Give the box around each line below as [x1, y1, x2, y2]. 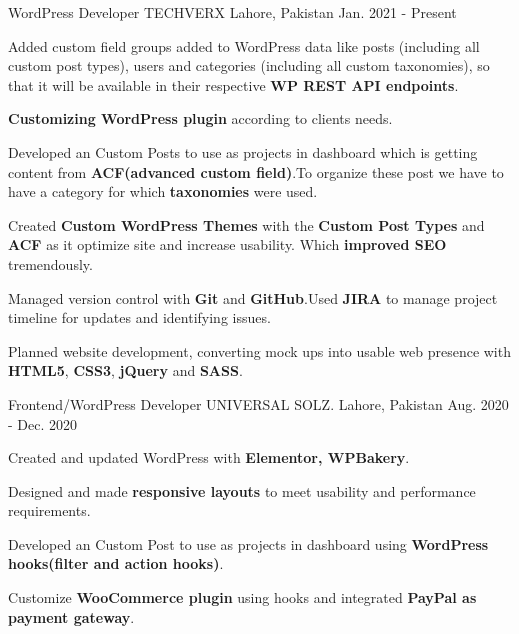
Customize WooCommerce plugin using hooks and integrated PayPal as [8, 587, 477, 608]
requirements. [8, 500, 91, 521]
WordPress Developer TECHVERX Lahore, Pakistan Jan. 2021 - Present [8, 2, 457, 22]
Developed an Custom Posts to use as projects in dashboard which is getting [8, 141, 478, 162]
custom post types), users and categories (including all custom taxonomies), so [8, 55, 490, 76]
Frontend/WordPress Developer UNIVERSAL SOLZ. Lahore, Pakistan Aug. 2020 [8, 393, 509, 414]
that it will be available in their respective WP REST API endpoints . [8, 74, 459, 95]
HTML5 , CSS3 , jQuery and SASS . [8, 360, 243, 381]
